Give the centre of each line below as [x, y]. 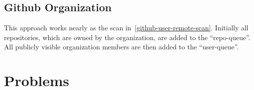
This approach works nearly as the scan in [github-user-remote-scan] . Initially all [126, 28]
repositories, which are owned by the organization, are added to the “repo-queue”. [127, 37]
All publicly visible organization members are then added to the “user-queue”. [121, 47]
